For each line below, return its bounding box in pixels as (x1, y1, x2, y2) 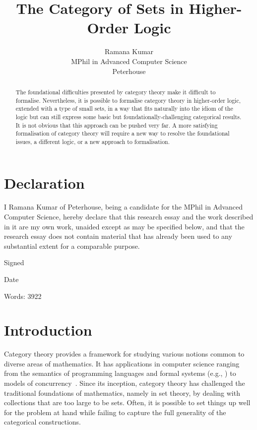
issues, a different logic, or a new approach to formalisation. (15, 137, 170, 145)
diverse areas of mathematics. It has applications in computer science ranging (4, 358, 240, 368)
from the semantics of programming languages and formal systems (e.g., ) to (4, 368, 236, 378)
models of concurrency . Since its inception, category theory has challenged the (4, 378, 245, 388)
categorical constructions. (4, 417, 81, 427)
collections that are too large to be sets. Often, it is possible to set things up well (4, 397, 251, 408)
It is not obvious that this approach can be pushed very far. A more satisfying (15, 121, 218, 129)
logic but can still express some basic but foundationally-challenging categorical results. (15, 112, 242, 121)
